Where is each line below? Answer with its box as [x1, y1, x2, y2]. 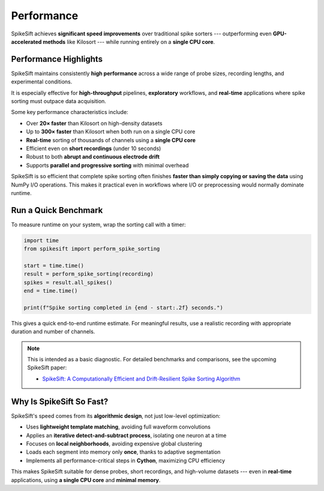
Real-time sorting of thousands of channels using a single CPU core [26, 136, 196, 143]
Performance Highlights [11, 54, 103, 64]
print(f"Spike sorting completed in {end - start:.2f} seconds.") [23, 304, 223, 311]
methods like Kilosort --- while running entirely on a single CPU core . [43, 38, 215, 45]
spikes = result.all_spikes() [23, 279, 113, 286]
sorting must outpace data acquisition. [11, 98, 106, 105]
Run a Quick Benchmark [11, 205, 103, 215]
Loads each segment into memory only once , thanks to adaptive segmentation [26, 448, 221, 456]
